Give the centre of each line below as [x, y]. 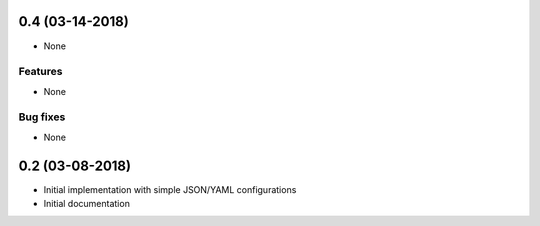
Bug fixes [42, 117]
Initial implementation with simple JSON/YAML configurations [170, 189]
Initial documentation [86, 204]
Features [40, 72]
